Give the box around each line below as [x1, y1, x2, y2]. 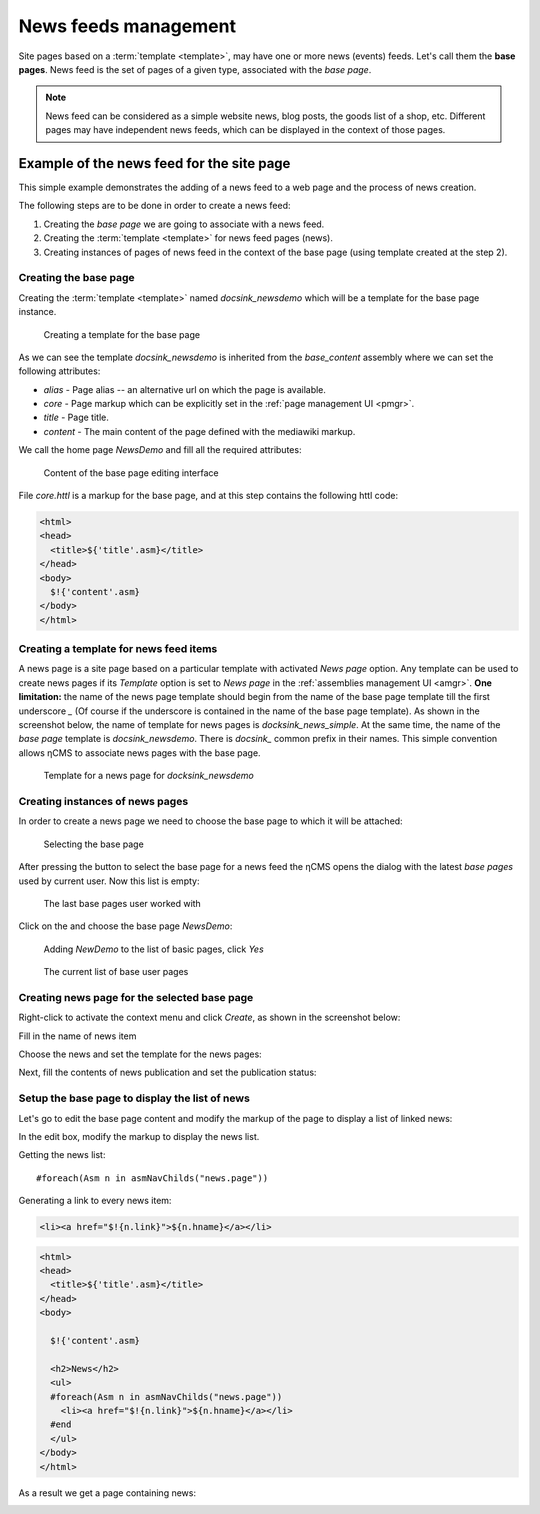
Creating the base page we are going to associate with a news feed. [43, 218, 325, 230]
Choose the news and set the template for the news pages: [18, 1048, 262, 1060]
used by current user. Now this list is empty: [18, 875, 200, 887]
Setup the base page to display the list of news [18, 1091, 250, 1105]
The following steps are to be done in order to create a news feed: [18, 200, 291, 212]
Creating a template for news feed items [18, 642, 218, 656]
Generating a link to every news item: [18, 1195, 172, 1207]
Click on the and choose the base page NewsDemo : [18, 920, 233, 932]
